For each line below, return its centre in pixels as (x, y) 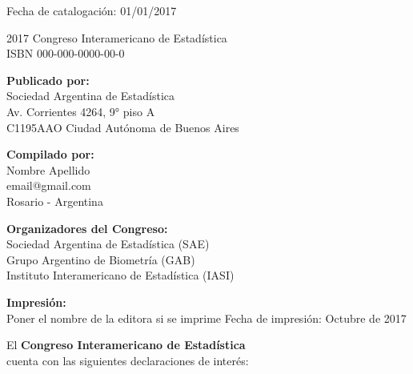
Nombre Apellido (48, 169)
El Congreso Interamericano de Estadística (126, 345)
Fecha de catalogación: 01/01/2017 (92, 10)
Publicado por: (48, 80)
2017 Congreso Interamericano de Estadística (117, 37)
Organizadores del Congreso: (87, 228)
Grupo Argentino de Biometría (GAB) (101, 259)
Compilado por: (50, 154)
